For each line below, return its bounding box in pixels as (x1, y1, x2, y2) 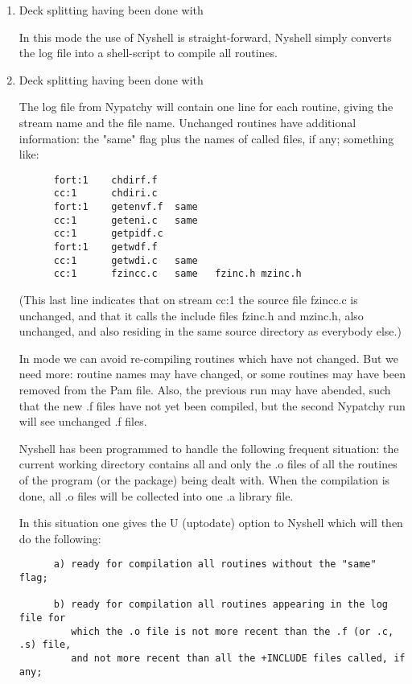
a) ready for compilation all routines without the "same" (53, 558, 377, 571)
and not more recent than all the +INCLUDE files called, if (71, 652, 406, 664)
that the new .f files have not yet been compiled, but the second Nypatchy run (19, 397, 406, 414)
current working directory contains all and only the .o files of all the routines (19, 455, 398, 472)
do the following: (19, 529, 101, 546)
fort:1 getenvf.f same (53, 201, 198, 213)
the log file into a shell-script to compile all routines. (19, 44, 278, 61)
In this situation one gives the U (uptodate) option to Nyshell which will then (19, 514, 403, 531)
